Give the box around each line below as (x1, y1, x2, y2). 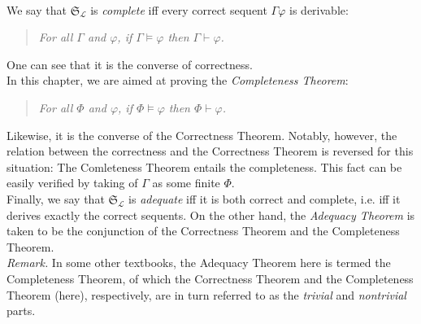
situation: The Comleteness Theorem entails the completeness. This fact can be (7, 158, 402, 175)
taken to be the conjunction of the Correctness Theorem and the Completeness (7, 222, 400, 239)
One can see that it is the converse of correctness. (7, 55, 253, 72)
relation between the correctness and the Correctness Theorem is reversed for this (7, 142, 414, 160)
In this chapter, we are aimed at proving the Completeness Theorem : (7, 72, 349, 89)
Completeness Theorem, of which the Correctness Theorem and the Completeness (7, 269, 414, 287)
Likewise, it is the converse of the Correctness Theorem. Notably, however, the (7, 126, 397, 143)
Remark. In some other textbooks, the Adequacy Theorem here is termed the (7, 254, 391, 271)
